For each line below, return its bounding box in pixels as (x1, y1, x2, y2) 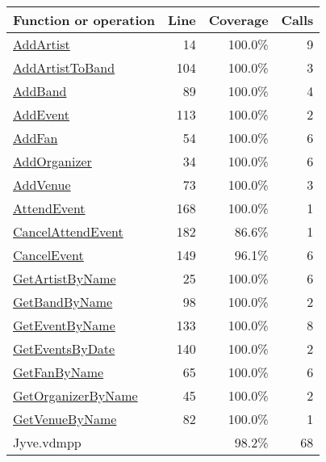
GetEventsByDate (13, 339, 115, 358)
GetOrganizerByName (13, 386, 138, 405)
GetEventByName (13, 316, 115, 334)
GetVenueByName (13, 409, 117, 428)
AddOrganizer (13, 152, 92, 170)
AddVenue (13, 175, 71, 194)
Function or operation (13, 10, 155, 29)
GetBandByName (13, 292, 113, 311)
